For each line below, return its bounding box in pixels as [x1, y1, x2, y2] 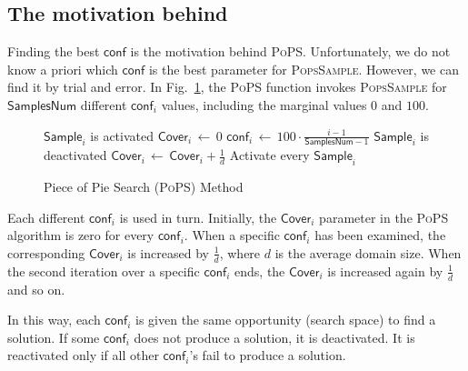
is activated [90, 125, 154, 145]
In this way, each [7, 310, 101, 329]
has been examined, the [314, 226, 446, 245]
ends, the [234, 261, 285, 280]
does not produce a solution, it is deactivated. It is [134, 327, 415, 346]
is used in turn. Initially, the [119, 207, 277, 226]
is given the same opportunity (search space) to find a [135, 310, 436, 329]
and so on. [7, 279, 65, 298]
